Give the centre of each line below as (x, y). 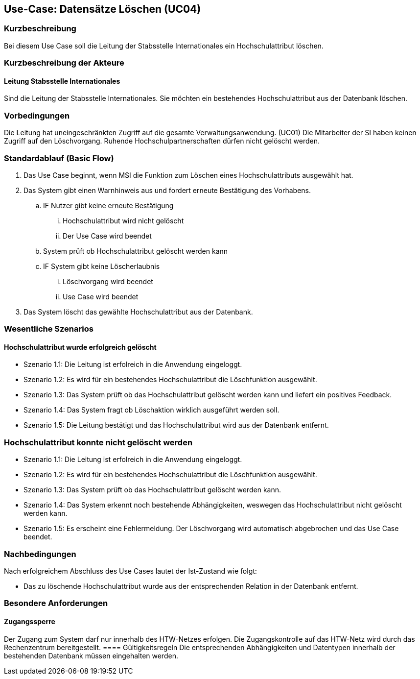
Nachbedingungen (40, 554)
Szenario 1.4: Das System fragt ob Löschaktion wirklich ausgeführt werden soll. (152, 410)
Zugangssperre (30, 621)
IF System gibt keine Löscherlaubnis (102, 266)
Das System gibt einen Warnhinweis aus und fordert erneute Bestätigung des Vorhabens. (167, 190)
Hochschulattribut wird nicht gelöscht (123, 220)
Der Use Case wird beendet (107, 236)
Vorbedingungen (37, 115)
